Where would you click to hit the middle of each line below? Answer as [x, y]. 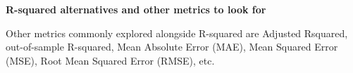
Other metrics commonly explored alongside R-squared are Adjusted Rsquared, [177, 33]
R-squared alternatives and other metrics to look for [136, 9]
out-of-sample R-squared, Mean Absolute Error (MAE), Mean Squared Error [172, 47]
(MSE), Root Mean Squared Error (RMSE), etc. [110, 60]
